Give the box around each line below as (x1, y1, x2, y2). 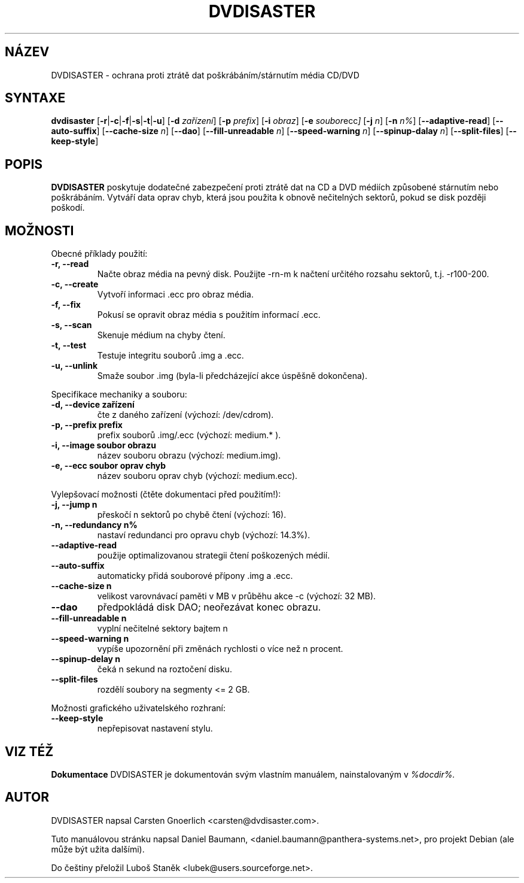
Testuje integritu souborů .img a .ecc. (97, 350, 244, 361)
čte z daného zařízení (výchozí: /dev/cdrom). (97, 409, 274, 420)
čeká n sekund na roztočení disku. (97, 664, 232, 675)
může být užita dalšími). (51, 843, 145, 854)
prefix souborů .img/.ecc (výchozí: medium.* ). (97, 430, 281, 441)
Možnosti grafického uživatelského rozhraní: (51, 703, 226, 714)
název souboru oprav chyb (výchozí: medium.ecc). (97, 471, 298, 481)
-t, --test (51, 340, 87, 351)
